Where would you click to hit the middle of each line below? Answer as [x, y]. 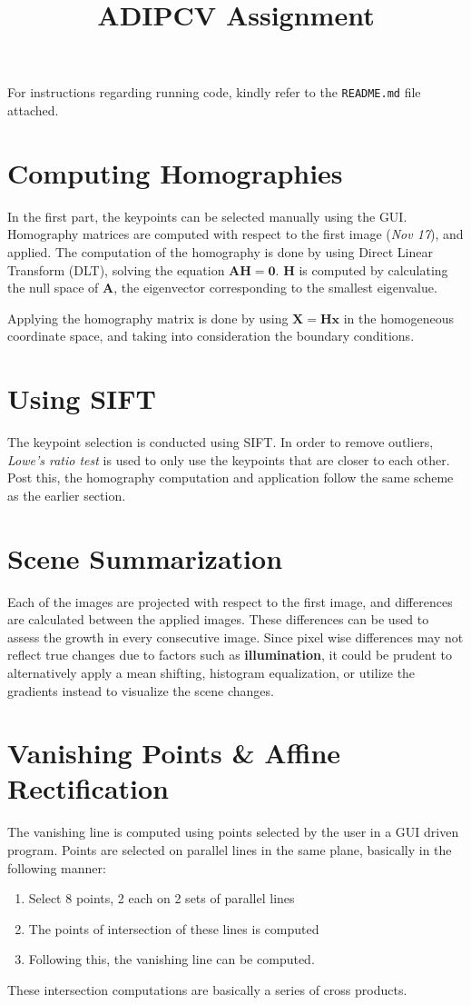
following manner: [57, 867]
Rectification [88, 788]
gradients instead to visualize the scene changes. [141, 690]
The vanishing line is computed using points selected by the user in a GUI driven [233, 832]
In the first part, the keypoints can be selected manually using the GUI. [207, 216]
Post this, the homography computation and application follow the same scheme [231, 478]
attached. [33, 110]
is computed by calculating [373, 269]
